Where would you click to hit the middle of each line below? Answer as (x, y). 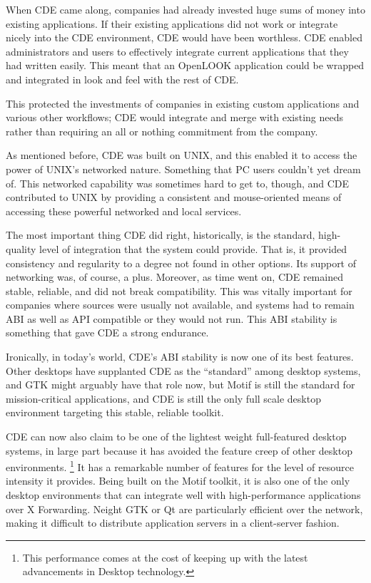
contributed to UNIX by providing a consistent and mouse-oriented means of (174, 197)
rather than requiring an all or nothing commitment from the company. (162, 131)
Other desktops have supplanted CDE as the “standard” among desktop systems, (183, 370)
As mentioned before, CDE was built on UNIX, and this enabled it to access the (182, 155)
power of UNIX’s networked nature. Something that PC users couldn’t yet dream (183, 169)
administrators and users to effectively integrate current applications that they (177, 51)
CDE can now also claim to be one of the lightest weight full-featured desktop (176, 437)
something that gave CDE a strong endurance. (107, 332)
